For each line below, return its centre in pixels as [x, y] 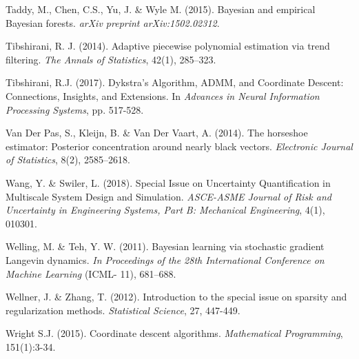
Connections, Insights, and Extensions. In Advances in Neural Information [163, 95]
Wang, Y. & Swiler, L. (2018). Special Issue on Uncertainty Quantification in [168, 182]
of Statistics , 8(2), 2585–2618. [68, 160]
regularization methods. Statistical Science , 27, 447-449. [123, 310]
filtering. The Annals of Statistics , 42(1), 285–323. [111, 59]
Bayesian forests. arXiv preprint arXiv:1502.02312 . [113, 22]
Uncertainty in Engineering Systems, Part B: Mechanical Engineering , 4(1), [165, 210]
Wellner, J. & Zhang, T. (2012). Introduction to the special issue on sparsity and [176, 297]
